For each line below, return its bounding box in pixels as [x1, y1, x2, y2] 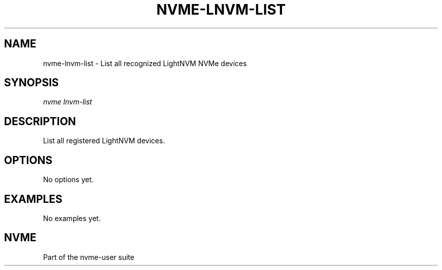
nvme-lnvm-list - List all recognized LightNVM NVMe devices [43, 59, 247, 68]
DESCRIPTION [4, 115, 76, 128]
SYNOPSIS [4, 76, 59, 89]
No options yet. [43, 175, 94, 184]
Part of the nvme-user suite [43, 252, 135, 261]
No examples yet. [43, 213, 101, 223]
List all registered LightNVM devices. [43, 136, 165, 145]
